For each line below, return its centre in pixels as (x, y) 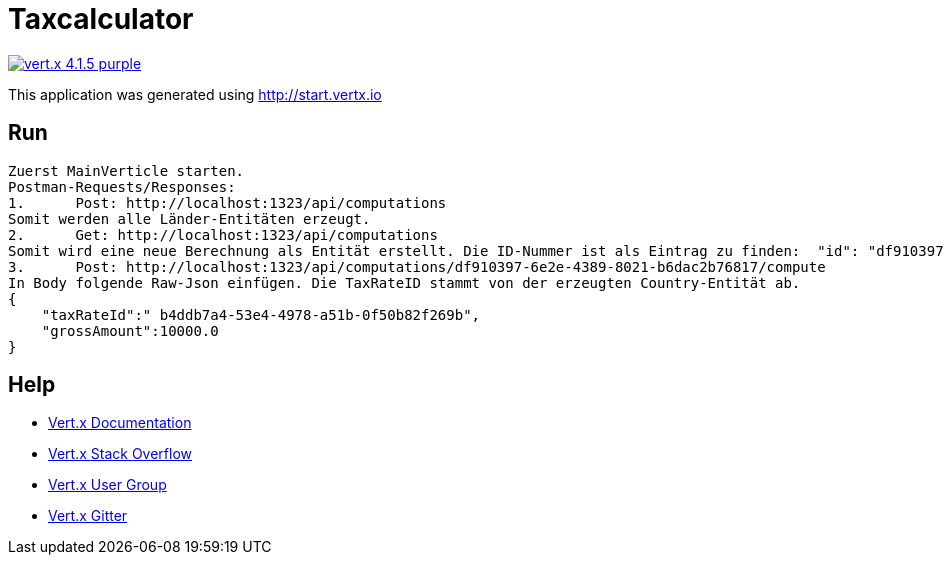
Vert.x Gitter (88, 516)
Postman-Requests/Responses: (122, 186)
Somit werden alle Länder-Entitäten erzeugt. (189, 218)
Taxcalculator (101, 19)
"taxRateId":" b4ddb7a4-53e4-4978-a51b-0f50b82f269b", (261, 314)
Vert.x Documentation (120, 423)
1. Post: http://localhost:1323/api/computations (227, 202)
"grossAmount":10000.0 (130, 330)
